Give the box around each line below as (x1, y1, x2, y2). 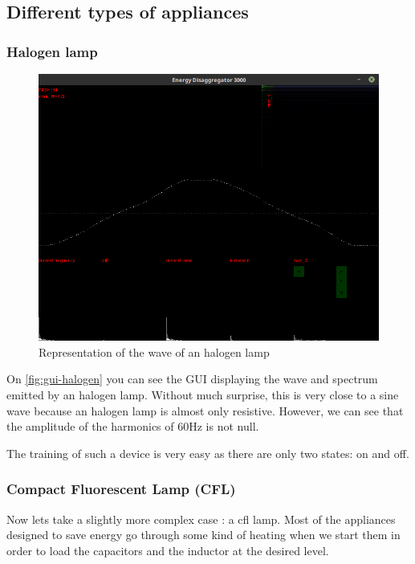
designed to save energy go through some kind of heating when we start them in (6, 526, 401, 543)
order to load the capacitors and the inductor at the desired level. (6, 542, 329, 558)
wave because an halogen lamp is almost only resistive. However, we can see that (6, 402, 404, 419)
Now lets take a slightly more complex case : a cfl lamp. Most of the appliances (6, 510, 396, 527)
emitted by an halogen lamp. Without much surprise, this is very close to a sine (6, 386, 399, 403)
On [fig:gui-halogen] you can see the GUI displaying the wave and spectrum (6, 370, 378, 387)
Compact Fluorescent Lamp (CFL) (6, 479, 236, 499)
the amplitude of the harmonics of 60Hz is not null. (6, 418, 259, 435)
